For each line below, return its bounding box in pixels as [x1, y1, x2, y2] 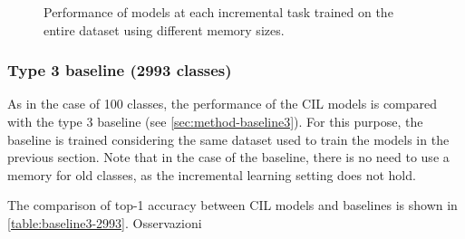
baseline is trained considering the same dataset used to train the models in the [7, 129, 450, 148]
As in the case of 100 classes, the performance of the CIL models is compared [7, 94, 438, 113]
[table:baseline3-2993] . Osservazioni [7, 213, 202, 232]
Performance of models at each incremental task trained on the [44, 3, 393, 21]
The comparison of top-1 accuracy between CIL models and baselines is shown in [7, 196, 458, 215]
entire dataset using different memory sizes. [44, 20, 285, 39]
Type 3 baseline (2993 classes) [7, 59, 232, 81]
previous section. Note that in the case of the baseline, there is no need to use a [7, 148, 450, 167]
